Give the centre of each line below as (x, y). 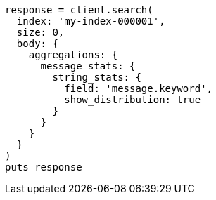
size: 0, (40, 32)
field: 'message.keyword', (139, 88)
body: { (37, 44)
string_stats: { (97, 77)
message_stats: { (88, 66)
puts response (44, 167)
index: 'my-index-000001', (91, 21)
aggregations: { (73, 55)
